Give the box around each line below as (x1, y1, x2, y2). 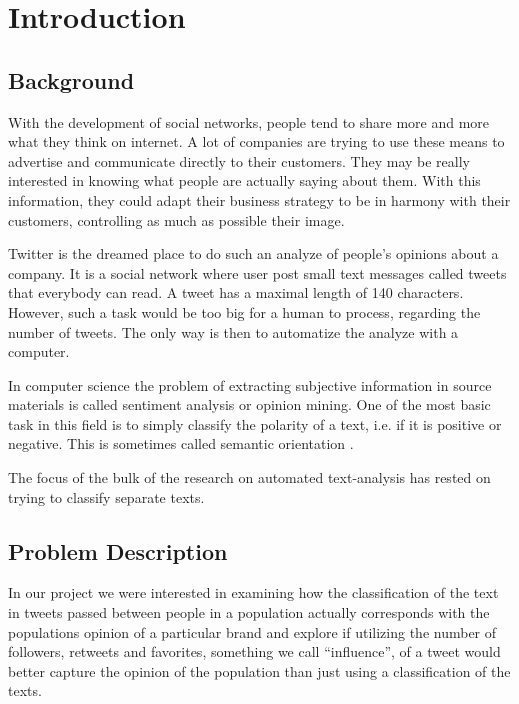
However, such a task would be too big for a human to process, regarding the (8, 301, 481, 322)
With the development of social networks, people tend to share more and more (8, 111, 490, 132)
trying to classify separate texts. (8, 486, 205, 507)
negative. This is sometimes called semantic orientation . (8, 433, 354, 454)
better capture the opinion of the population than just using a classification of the (8, 660, 511, 681)
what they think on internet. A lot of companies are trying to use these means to (8, 131, 505, 152)
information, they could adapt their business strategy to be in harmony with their (8, 189, 511, 210)
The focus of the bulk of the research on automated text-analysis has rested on (8, 467, 491, 488)
